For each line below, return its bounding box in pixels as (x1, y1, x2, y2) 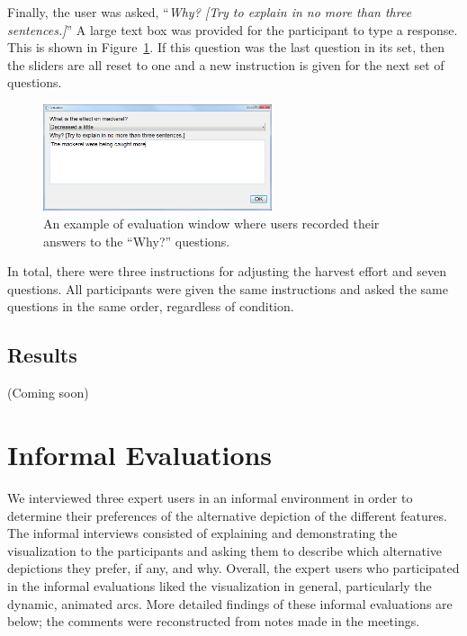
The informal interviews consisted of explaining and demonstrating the (7, 524, 398, 542)
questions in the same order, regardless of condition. (7, 297, 294, 316)
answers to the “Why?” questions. (43, 231, 230, 250)
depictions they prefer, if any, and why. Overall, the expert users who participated (7, 559, 460, 578)
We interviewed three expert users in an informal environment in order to (7, 488, 413, 506)
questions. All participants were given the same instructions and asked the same (7, 279, 448, 298)
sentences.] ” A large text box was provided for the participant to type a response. (7, 20, 458, 39)
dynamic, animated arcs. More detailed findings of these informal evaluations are (7, 594, 453, 613)
